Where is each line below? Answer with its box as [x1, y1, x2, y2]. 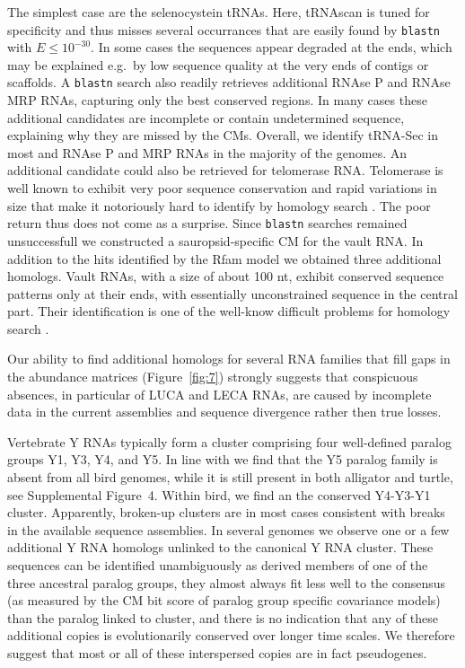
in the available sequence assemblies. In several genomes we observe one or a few [7, 520, 450, 539]
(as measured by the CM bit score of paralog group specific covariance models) [7, 591, 441, 610]
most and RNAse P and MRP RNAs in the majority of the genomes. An [7, 143, 408, 162]
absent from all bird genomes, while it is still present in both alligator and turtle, [7, 468, 453, 487]
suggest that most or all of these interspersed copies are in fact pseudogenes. [7, 643, 427, 662]
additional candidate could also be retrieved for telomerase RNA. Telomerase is [7, 161, 443, 180]
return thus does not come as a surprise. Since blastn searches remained [7, 214, 408, 233]
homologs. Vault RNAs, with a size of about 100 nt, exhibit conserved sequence [7, 267, 444, 286]
